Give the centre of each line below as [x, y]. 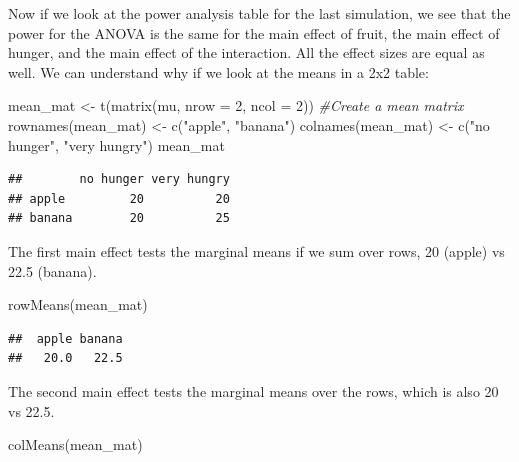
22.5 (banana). [52, 270]
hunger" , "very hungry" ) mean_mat [116, 144]
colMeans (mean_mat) [75, 444]
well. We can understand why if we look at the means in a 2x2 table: [218, 71]
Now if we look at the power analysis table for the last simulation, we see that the [259, 13]
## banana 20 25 [119, 218]
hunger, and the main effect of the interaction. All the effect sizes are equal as [246, 52]
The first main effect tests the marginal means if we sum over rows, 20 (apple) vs [256, 250]
